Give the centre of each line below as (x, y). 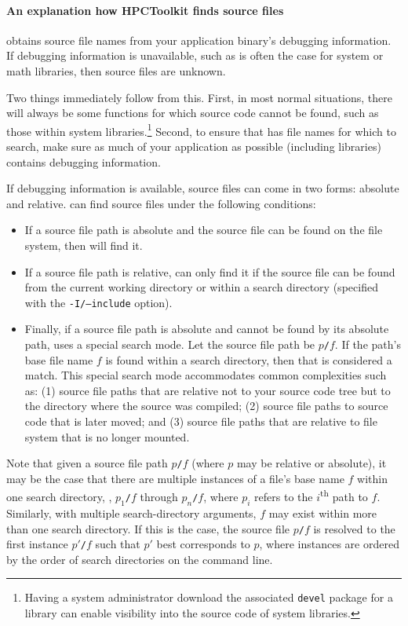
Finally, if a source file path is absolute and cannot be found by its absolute (207, 329)
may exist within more (323, 513)
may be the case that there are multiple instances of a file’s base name (175, 478)
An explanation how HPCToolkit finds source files (145, 10)
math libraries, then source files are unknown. (116, 70)
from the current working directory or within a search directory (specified (201, 287)
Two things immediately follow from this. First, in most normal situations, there (199, 97)
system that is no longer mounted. (107, 436)
